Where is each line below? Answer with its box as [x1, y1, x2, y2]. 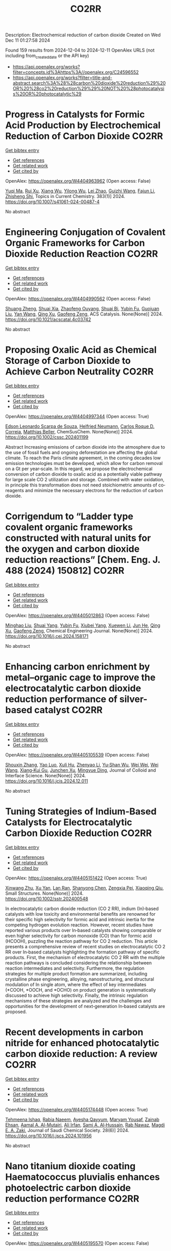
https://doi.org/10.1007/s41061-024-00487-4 [5, 199, 100, 205]
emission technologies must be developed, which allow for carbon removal [5, 460, 163, 466]
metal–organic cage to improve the [5, 672, 156, 683]
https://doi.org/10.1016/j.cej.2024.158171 [5, 633, 88, 639]
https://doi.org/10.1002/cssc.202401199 [5, 434, 89, 440]
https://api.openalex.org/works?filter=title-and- [12, 75, 112, 81]
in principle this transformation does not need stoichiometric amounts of [5, 482, 157, 488]
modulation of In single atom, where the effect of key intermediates [5, 981, 146, 988]
